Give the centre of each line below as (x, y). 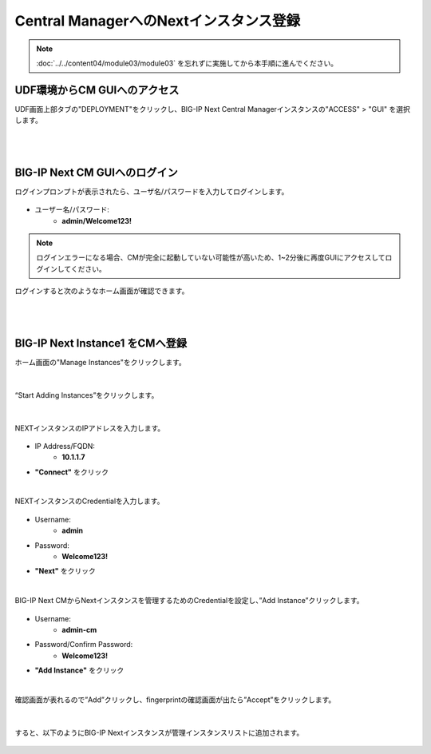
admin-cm (79, 629)
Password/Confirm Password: (84, 645)
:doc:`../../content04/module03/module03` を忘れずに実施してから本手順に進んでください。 (187, 63)
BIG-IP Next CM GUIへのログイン (97, 172)
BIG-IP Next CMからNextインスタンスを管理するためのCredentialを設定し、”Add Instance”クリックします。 (189, 601)
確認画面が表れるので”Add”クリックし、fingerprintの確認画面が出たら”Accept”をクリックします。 (175, 700)
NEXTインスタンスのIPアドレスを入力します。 (90, 428)
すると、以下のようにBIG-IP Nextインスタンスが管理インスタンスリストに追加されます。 (159, 732)
